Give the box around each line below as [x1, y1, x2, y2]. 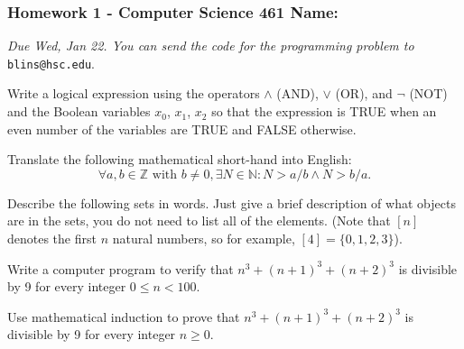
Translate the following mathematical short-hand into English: [7, 150, 352, 169]
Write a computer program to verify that [7, 259, 234, 278]
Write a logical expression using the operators [7, 84, 260, 103]
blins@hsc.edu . [7, 53, 95, 72]
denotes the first [7, 229, 97, 248]
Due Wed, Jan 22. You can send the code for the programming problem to [7, 36, 414, 55]
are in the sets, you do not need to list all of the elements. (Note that [7, 211, 391, 230]
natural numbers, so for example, [112, 229, 295, 248]
